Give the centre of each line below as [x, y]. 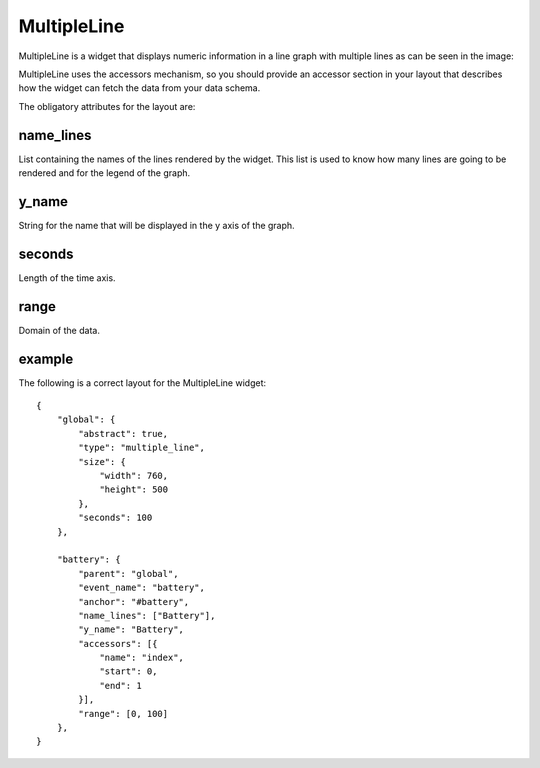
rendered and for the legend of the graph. [104, 173]
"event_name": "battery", [141, 588]
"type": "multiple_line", [141, 448]
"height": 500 [134, 489]
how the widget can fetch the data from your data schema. [139, 88]
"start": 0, [128, 671]
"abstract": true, [123, 433]
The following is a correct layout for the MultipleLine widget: [142, 382]
